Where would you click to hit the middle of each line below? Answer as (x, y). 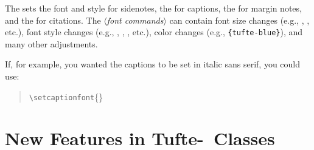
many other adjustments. (51, 43)
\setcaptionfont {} (66, 96)
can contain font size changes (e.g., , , (239, 20)
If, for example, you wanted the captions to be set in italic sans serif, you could (153, 64)
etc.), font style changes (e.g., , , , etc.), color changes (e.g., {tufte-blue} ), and (154, 32)
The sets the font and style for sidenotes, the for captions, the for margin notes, (153, 8)
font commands (135, 20)
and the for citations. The (53, 20)
